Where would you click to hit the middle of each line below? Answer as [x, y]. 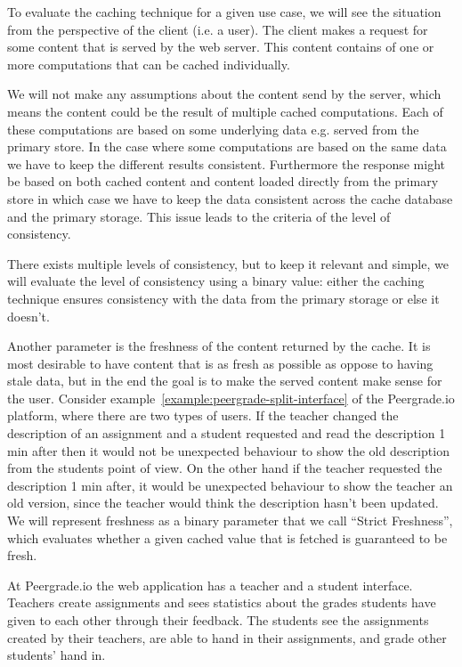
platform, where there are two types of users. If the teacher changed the [203, 415]
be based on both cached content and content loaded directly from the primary [223, 181]
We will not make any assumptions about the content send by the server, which [224, 94]
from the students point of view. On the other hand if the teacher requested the [225, 468]
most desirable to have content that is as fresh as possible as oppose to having [220, 363]
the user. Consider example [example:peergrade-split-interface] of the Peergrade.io [231, 398]
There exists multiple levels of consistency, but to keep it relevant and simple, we [228, 263]
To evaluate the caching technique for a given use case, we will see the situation [224, 12]
